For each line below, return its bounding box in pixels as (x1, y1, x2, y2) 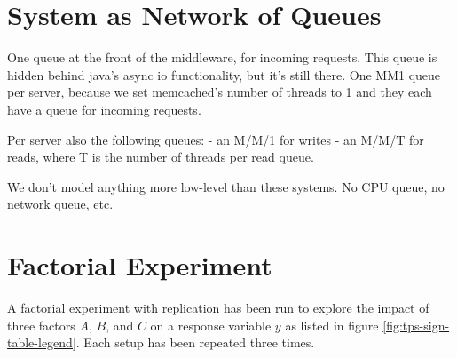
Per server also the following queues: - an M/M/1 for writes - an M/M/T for (7, 130, 424, 148)
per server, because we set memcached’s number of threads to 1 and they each (7, 83, 432, 101)
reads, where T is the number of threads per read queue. (7, 147, 314, 166)
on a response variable (150, 315, 272, 334)
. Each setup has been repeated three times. (75, 333, 315, 352)
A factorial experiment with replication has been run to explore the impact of (7, 298, 429, 316)
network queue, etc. (7, 195, 114, 213)
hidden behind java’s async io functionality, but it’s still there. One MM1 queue (7, 65, 441, 84)
